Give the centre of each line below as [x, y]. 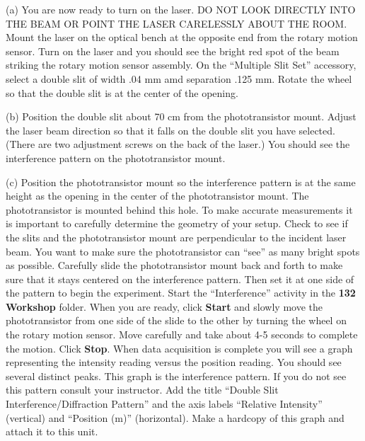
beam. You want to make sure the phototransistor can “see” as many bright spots [183, 251]
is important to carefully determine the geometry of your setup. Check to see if [177, 223]
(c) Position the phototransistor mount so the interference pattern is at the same [181, 182]
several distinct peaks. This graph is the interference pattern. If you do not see [176, 376]
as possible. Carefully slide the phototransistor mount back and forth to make [174, 265]
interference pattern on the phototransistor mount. [116, 157]
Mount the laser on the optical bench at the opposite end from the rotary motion [182, 37]
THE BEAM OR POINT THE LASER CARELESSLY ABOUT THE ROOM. [176, 23]
